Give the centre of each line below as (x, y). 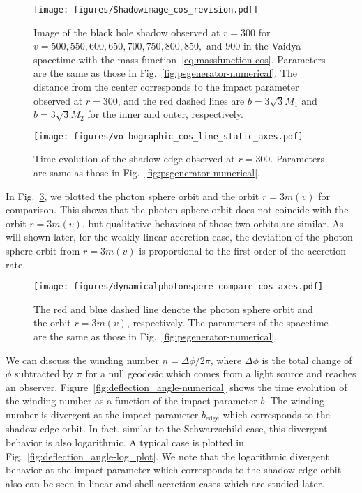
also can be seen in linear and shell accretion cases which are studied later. (165, 483)
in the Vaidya (272, 46)
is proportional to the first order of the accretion (242, 251)
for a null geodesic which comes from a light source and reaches (221, 373)
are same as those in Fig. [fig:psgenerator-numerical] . (147, 173)
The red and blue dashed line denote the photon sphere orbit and (173, 309)
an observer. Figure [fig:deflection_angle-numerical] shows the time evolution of (176, 387)
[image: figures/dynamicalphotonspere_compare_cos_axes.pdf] (179, 287)
